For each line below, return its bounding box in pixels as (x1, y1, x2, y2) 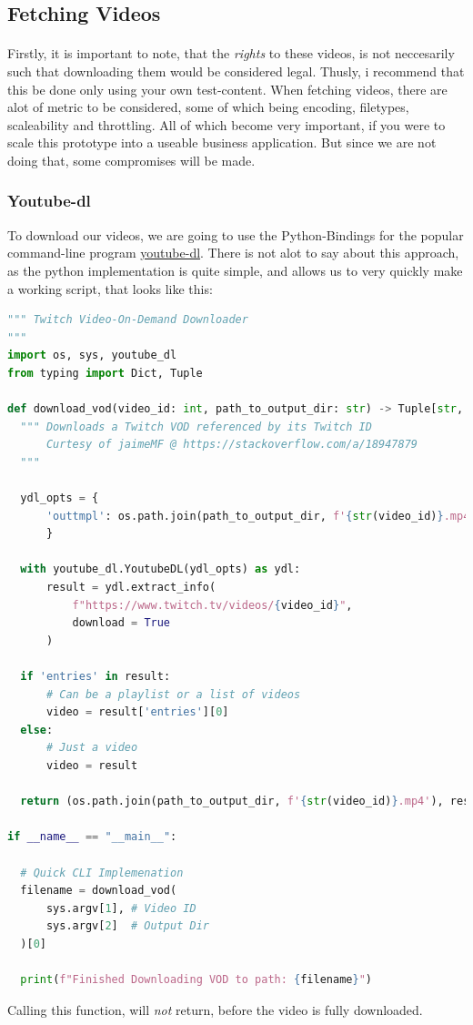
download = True (72, 616, 171, 630)
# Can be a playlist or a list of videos (45, 687, 301, 701)
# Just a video (45, 741, 138, 755)
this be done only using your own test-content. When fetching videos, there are (7, 79, 448, 98)
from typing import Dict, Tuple (7, 366, 203, 380)
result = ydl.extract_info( (45, 581, 216, 594)
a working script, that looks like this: (7, 279, 213, 298)
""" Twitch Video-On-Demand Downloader (7, 313, 248, 327)
